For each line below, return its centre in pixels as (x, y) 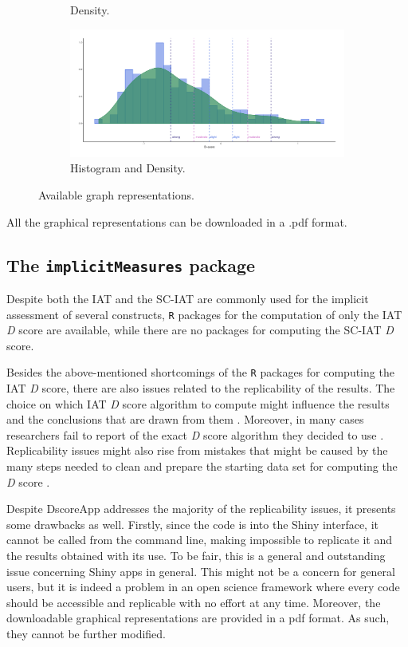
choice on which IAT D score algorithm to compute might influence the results (198, 403)
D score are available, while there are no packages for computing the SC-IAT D (200, 330)
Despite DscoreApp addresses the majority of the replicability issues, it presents (201, 509)
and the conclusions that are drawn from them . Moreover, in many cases (185, 419)
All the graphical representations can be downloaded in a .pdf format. (177, 221)
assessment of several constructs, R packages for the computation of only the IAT (204, 314)
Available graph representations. (116, 195)
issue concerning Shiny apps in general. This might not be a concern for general (201, 571)
